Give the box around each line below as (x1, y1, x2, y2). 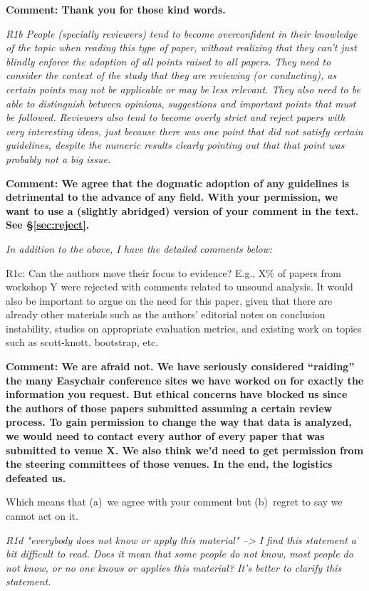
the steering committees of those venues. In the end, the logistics (6, 456, 333, 471)
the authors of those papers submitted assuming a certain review (6, 400, 333, 415)
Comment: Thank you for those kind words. (6, 2, 226, 16)
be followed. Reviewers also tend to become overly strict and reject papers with (6, 110, 345, 125)
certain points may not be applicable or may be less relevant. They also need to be (6, 81, 360, 96)
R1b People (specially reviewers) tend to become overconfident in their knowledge (6, 26, 358, 41)
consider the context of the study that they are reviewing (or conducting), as (6, 68, 337, 83)
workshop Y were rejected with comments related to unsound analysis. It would (6, 279, 353, 294)
